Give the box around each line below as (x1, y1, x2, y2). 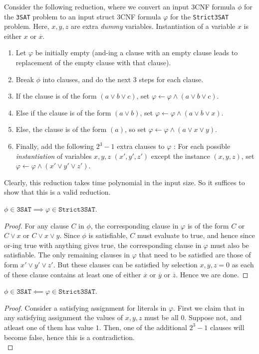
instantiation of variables (15, 150, 92, 161)
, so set (125, 124, 146, 134)
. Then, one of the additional (99, 322, 187, 332)
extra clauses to (117, 141, 165, 151)
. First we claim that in (173, 302, 245, 313)
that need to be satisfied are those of (139, 249, 251, 260)
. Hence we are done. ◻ (176, 269, 249, 279)
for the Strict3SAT (170, 11, 229, 21)
